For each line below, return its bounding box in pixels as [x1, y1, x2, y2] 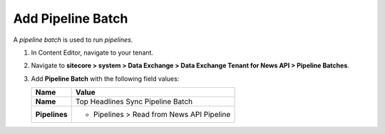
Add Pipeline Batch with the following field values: [31, 74, 180, 83]
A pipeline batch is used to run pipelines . [13, 35, 133, 44]
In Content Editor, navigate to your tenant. [31, 48, 153, 57]
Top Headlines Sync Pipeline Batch [75, 96, 192, 106]
